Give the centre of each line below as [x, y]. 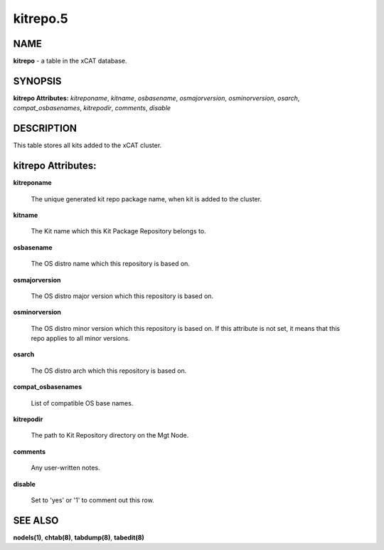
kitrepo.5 [41, 18]
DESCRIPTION [45, 128]
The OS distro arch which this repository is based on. [109, 371]
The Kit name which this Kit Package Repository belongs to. [118, 231]
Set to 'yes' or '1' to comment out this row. [92, 500]
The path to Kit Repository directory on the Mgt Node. [110, 435]
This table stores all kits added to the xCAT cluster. [87, 145]
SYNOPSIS [37, 81]
